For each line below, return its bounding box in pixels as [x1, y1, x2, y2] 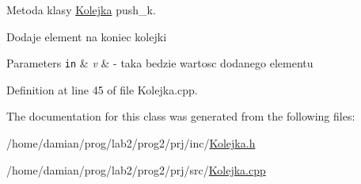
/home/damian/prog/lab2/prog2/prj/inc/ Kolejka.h [6, 135, 256, 151]
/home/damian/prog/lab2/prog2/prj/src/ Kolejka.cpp [6, 161, 266, 178]
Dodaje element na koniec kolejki [6, 28, 167, 44]
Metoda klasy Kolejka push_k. [6, 2, 156, 17]
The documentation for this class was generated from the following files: [6, 108, 355, 125]
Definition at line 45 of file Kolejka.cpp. [6, 81, 198, 98]
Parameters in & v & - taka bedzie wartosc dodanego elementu [6, 55, 313, 71]
